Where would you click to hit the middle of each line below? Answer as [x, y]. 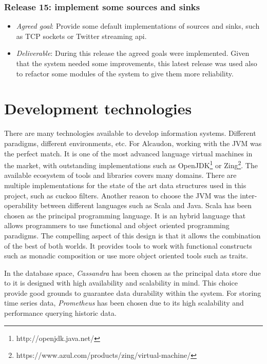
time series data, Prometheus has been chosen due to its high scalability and [124, 303]
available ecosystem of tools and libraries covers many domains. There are [120, 175]
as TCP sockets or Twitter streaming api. [81, 36]
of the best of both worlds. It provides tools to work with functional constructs [128, 245]
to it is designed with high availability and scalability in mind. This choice [121, 283]
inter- [249, 195]
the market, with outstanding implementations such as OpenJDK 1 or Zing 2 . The [131, 164]
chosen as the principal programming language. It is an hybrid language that [125, 215]
